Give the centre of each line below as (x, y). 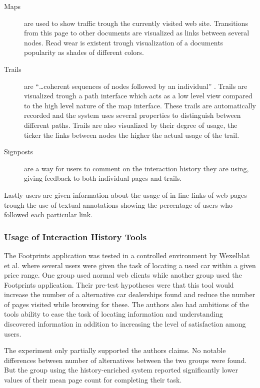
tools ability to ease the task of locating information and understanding (113, 314)
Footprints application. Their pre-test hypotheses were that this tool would (119, 284)
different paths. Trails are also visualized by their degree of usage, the (131, 125)
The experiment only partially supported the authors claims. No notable (115, 350)
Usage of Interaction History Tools (75, 236)
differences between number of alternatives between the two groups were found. (125, 360)
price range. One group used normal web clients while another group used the (123, 275)
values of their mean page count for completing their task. (93, 380)
